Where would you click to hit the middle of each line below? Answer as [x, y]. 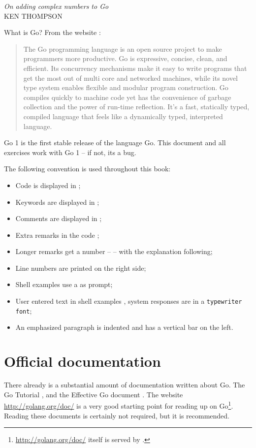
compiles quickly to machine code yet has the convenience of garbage [127, 97]
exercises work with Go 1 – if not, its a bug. [70, 152]
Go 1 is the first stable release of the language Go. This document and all [115, 143]
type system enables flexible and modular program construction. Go [126, 87]
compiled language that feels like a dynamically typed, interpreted [123, 116]
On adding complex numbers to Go [56, 6]
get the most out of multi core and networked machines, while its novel [130, 78]
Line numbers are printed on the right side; [81, 268]
